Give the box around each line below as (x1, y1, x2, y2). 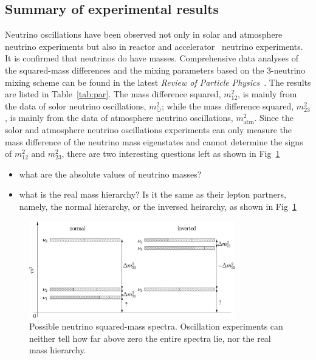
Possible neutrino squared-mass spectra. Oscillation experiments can (29, 320, 283, 333)
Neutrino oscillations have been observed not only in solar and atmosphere (5, 28, 283, 41)
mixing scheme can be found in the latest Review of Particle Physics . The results (5, 75, 311, 88)
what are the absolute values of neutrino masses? (19, 167, 202, 180)
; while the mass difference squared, (161, 99, 294, 112)
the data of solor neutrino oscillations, (5, 99, 146, 112)
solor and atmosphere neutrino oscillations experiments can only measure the (5, 123, 292, 136)
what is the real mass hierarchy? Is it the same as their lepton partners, (19, 188, 286, 201)
